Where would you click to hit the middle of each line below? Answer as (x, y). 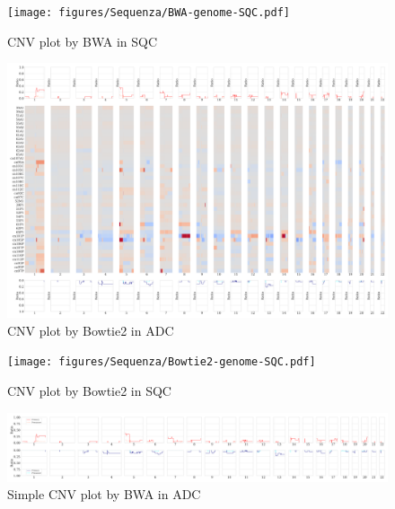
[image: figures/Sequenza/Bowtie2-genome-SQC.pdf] (162, 362)
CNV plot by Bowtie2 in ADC (91, 330)
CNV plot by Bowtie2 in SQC (89, 391)
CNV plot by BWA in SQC (83, 41)
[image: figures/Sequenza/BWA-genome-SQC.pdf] (149, 13)
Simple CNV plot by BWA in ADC (104, 494)
